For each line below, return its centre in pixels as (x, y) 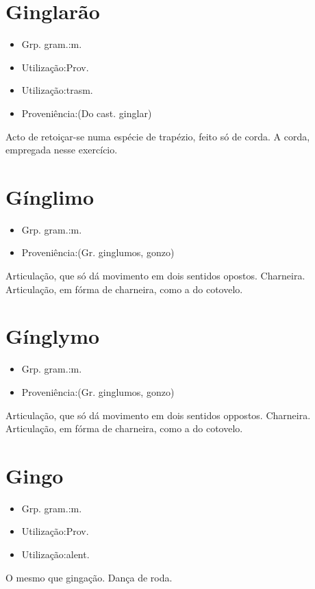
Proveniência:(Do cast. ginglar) (87, 113)
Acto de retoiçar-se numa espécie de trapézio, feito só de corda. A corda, (158, 136)
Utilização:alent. (55, 554)
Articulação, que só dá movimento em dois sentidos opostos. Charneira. (155, 275)
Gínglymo (53, 336)
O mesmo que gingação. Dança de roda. (89, 577)
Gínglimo (50, 196)
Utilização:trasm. (57, 90)
